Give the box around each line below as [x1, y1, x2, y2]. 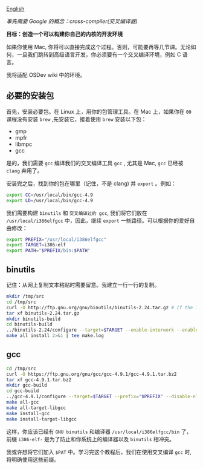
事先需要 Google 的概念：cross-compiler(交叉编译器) [6, 18, 138, 25]
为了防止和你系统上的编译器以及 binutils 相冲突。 [49, 435, 175, 442]
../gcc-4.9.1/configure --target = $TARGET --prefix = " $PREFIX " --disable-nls [6, 393, 201, 400]
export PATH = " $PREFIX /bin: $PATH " [6, 248, 91, 254]
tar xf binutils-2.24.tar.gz [6, 310, 80, 316]
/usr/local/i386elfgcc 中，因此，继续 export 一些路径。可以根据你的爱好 [6, 217, 190, 224]
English [6, 5, 25, 12]
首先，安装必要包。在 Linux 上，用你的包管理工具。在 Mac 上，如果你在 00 [6, 108, 192, 115]
